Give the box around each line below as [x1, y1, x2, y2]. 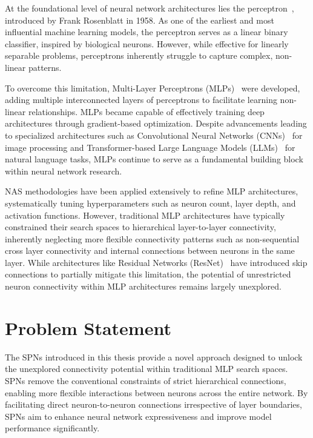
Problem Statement [5, 315, 171, 340]
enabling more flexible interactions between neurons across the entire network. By [5, 386, 308, 399]
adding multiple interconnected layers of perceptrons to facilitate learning [5, 93, 277, 106]
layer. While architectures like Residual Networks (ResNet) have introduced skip [5, 256, 308, 268]
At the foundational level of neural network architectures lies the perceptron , [5, 2, 294, 14]
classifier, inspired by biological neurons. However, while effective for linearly [5, 37, 289, 50]
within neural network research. [5, 164, 122, 177]
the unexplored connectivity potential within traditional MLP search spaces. [5, 362, 288, 375]
